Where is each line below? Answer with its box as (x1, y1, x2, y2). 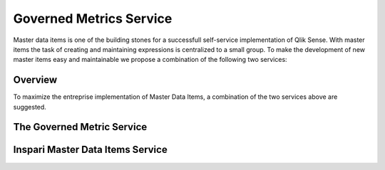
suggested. (13, 102, 46, 111)
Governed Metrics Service (13, 11, 173, 26)
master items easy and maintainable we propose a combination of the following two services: (13, 55, 288, 64)
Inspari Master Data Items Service (13, 144, 168, 156)
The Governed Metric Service (13, 121, 148, 133)
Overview (13, 74, 58, 86)
